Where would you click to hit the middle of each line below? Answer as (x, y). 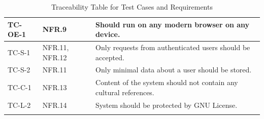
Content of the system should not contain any (167, 82)
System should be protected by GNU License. (167, 105)
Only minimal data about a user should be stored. (174, 70)
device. (108, 34)
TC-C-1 (20, 87)
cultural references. (125, 92)
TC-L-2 (19, 105)
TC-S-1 (19, 52)
